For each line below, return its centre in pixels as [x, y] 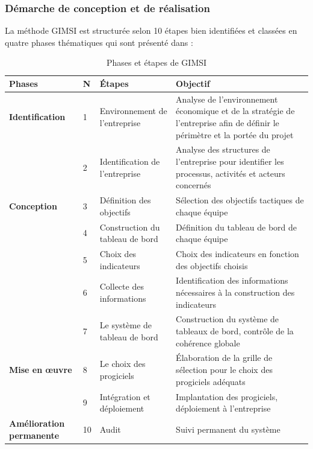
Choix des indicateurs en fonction [237, 253]
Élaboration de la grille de [224, 358]
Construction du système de [228, 319]
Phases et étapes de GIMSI [156, 62]
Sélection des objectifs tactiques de [240, 200]
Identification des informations [232, 280]
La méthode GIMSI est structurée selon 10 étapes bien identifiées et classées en [151, 30]
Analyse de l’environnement [227, 99]
